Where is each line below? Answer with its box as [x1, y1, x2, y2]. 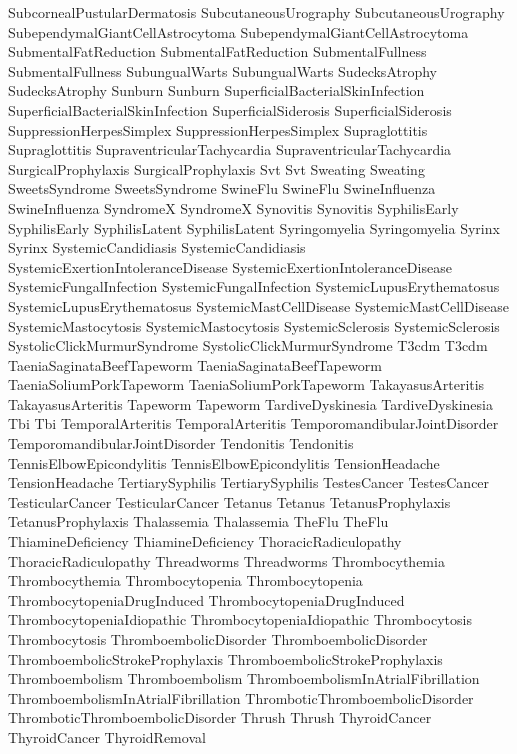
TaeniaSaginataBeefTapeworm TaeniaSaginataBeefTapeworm [8, 354, 382, 375]
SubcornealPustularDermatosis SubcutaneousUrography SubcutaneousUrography [8, 2, 505, 22]
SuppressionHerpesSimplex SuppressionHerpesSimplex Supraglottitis [8, 119, 428, 140]
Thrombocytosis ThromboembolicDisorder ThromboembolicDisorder [8, 629, 428, 649]
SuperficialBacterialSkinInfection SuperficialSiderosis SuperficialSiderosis [8, 99, 452, 120]
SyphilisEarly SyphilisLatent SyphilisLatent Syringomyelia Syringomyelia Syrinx [8, 217, 500, 238]
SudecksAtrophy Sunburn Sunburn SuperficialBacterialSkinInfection [8, 80, 425, 101]
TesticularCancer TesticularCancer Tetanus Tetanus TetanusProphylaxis [8, 491, 451, 512]
